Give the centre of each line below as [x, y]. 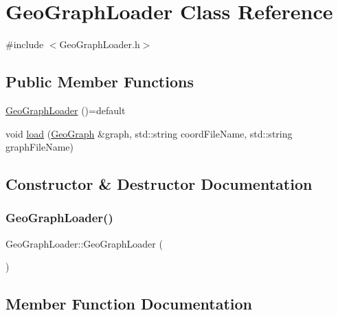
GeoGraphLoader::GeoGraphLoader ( [84, 243]
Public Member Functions [100, 82]
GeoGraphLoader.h [100, 44]
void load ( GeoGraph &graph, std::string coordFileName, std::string [149, 133]
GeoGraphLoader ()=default [66, 110]
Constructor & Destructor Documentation [159, 184]
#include [25, 44]
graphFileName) [40, 147]
